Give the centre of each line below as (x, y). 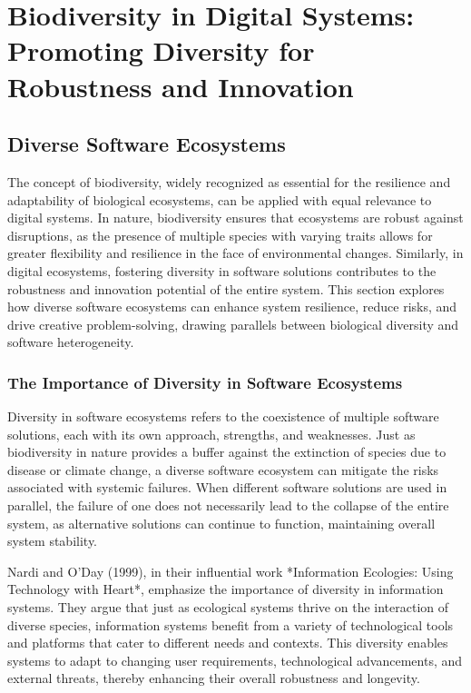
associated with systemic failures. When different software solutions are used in (227, 487)
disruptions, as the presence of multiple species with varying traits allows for (220, 235)
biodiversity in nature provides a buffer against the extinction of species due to (227, 452)
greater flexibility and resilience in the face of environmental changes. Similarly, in (235, 253)
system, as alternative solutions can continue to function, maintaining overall (221, 523)
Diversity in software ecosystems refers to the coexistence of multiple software (223, 416)
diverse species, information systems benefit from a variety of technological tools (231, 624)
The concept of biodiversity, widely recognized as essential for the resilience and (229, 181)
